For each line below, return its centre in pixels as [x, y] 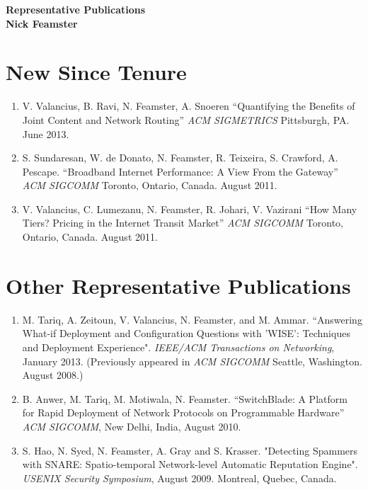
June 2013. [46, 133]
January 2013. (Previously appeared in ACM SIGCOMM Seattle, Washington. [192, 361]
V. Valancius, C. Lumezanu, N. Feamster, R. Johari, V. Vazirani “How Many [190, 209]
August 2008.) [53, 375]
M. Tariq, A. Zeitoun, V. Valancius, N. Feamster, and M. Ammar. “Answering [192, 319]
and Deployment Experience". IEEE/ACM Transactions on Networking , [178, 347]
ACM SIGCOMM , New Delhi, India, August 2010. [132, 426]
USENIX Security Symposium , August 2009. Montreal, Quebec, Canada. [179, 478]
